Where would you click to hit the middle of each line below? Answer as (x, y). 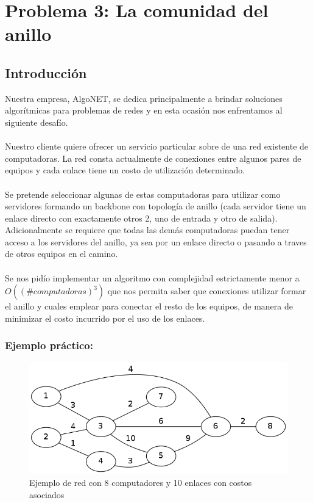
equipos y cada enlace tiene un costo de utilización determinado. (125, 170)
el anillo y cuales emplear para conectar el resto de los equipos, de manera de (149, 306)
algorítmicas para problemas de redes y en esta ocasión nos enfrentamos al (144, 110)
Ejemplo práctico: (49, 345)
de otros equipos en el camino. (62, 254)
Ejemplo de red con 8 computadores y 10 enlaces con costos (141, 482)
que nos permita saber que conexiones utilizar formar (207, 291)
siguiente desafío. (37, 122)
